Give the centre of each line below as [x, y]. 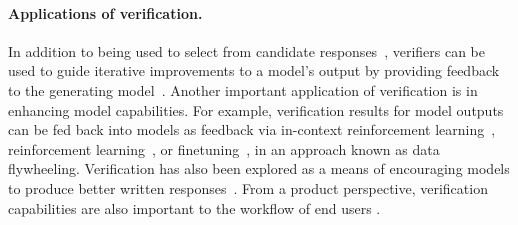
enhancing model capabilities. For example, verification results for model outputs [256, 109]
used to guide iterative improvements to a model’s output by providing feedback [254, 70]
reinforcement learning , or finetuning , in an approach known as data [224, 148]
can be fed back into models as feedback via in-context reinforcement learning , [252, 129]
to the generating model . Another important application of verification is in [243, 89]
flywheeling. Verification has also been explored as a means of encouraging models [259, 168]
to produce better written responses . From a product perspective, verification [248, 187]
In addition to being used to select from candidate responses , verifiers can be [246, 50]
